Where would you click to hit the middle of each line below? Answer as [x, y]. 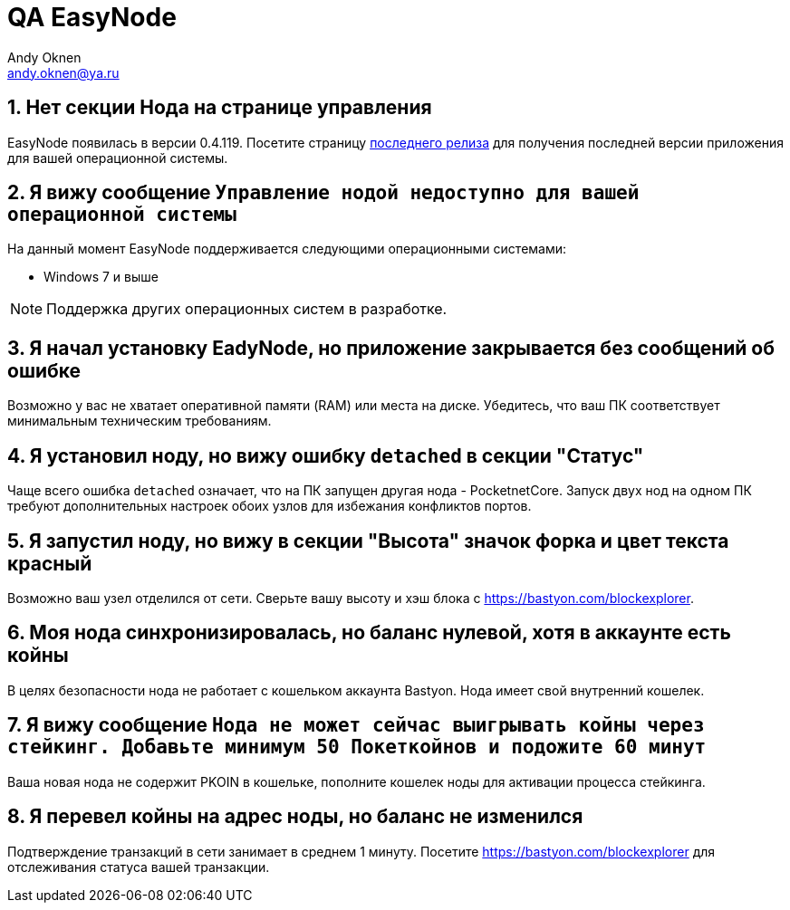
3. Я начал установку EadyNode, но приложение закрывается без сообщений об [391, 348]
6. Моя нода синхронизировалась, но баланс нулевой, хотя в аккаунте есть [369, 633]
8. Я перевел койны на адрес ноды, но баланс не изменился [295, 817]
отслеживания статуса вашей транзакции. [139, 867]
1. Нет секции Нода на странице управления [220, 108]
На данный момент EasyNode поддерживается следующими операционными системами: [287, 249]
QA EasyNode [92, 17]
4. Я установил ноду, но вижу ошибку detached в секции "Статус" [326, 455]
